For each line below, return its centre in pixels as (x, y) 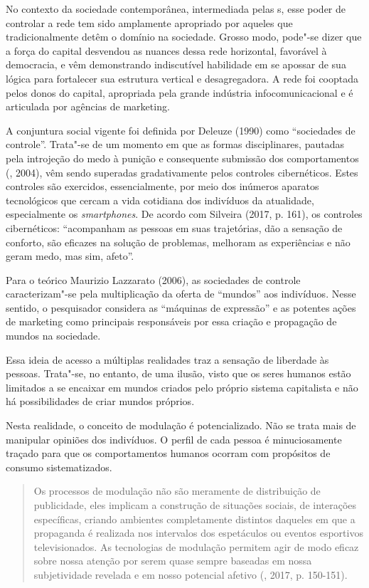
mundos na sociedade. (53, 336)
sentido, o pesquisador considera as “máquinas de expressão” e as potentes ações (181, 307)
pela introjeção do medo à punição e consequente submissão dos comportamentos (182, 158)
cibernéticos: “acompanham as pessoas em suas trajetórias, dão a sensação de (174, 227)
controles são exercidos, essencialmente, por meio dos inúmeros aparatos (162, 186)
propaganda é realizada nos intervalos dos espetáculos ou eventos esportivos (198, 533)
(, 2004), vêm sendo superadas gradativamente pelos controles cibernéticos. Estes (182, 172)
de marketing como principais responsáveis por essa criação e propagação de (171, 321)
